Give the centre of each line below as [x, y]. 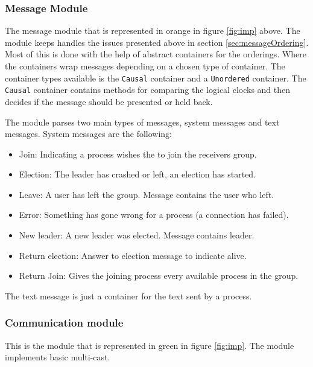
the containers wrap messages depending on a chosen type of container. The [145, 66]
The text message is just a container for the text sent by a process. [128, 295]
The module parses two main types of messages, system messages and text [142, 122]
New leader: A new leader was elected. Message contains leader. [137, 235]
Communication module [64, 323]
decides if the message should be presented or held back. [109, 101]
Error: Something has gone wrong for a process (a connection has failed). [154, 215]
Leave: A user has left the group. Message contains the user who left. [147, 194]
